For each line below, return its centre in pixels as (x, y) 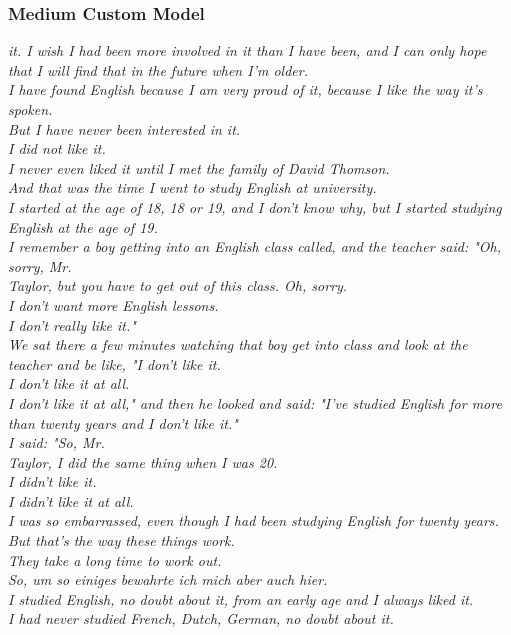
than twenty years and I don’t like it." (123, 422)
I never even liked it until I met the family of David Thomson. (199, 167)
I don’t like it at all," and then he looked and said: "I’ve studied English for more (255, 402)
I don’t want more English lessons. (113, 304)
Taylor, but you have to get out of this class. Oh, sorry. (178, 285)
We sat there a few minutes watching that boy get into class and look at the (238, 344)
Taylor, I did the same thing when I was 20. (143, 461)
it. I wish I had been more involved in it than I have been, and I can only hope (247, 50)
